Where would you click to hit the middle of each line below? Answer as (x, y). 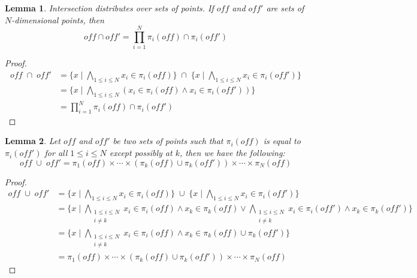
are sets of (285, 8)
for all (56, 153)
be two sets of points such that (168, 141)
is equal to (282, 141)
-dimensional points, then (58, 19)
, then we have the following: (232, 153)
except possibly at (141, 153)
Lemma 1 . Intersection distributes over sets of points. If (109, 8)
